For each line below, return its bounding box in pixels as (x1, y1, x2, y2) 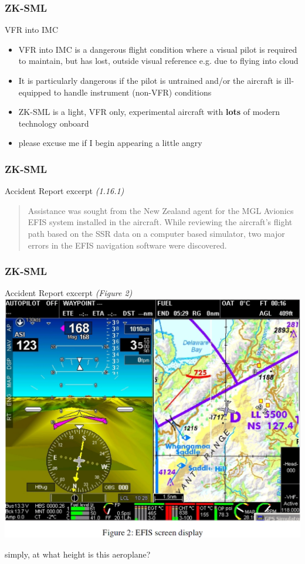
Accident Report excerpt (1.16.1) (5, 185, 124, 197)
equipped (18, 86, 52, 98)
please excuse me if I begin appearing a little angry (18, 137, 202, 149)
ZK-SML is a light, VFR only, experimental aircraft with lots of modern (18, 106, 280, 118)
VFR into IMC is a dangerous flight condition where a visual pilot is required (18, 43, 297, 55)
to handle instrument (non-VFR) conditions (53, 86, 212, 98)
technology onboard (18, 117, 89, 129)
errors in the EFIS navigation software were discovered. (28, 239, 227, 251)
